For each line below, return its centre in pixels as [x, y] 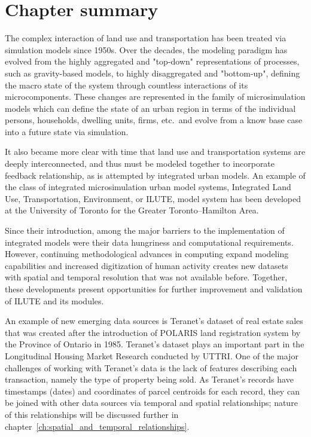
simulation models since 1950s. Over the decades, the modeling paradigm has [146, 49]
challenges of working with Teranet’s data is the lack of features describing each [151, 367]
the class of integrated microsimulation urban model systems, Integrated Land [148, 187]
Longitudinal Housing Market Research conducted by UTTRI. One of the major [152, 355]
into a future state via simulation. [67, 131]
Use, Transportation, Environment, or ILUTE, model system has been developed [153, 198]
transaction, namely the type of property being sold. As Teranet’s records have [149, 379]
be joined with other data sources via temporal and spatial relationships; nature [151, 403]
